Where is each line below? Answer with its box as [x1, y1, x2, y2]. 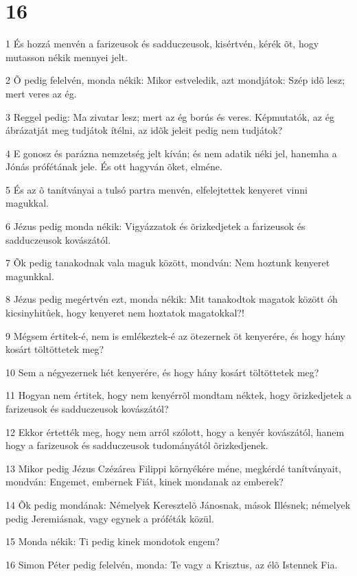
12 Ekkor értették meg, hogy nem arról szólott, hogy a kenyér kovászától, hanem [5, 424, 345, 439]
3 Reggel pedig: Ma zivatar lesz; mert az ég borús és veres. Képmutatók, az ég [5, 109, 334, 124]
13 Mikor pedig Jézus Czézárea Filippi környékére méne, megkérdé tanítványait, [5, 461, 342, 475]
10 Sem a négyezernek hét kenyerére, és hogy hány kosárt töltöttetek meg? [5, 365, 319, 379]
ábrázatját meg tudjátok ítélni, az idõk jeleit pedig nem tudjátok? [5, 123, 283, 137]
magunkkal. [5, 268, 54, 283]
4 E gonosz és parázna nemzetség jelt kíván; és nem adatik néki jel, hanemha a [5, 146, 337, 160]
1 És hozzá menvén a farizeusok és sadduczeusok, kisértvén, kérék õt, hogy [5, 36, 319, 51]
